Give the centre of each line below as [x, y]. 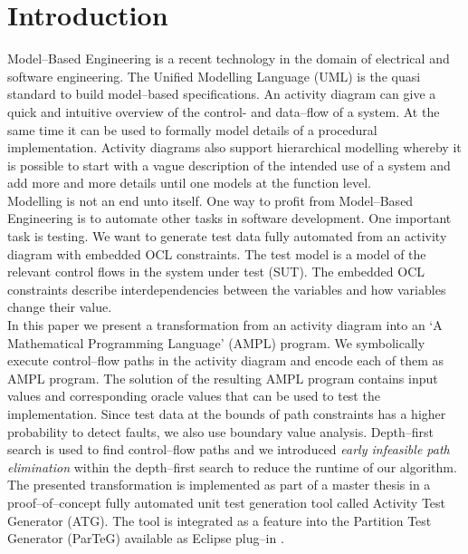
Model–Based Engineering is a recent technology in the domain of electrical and [229, 58]
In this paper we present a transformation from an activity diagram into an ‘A [225, 325]
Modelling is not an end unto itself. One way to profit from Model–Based [210, 200]
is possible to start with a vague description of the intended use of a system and [229, 165]
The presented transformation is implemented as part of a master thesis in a [219, 485]
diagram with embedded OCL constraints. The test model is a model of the [217, 253]
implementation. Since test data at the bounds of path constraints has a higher [227, 413]
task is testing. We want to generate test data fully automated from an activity [227, 236]
